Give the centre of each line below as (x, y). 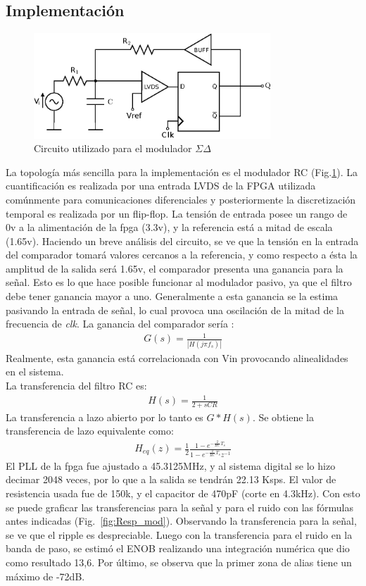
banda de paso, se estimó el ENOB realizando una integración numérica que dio (178, 548)
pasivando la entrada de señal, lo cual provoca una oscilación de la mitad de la (175, 310)
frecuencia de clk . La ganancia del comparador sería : (120, 324)
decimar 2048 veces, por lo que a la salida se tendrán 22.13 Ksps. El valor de (171, 479)
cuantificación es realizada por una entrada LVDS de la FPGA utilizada (161, 186)
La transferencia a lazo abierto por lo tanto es (105, 417)
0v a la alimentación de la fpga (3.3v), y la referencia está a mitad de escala (169, 227)
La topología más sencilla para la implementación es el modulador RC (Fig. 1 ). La (182, 172)
